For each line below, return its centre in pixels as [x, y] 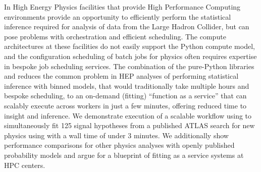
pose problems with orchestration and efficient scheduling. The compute [115, 36]
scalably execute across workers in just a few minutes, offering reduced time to [125, 105]
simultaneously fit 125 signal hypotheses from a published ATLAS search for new [129, 125]
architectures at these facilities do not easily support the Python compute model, [129, 46]
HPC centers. [25, 165]
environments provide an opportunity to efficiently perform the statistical [118, 16]
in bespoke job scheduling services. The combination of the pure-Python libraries [129, 66]
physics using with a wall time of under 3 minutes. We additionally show [116, 135]
